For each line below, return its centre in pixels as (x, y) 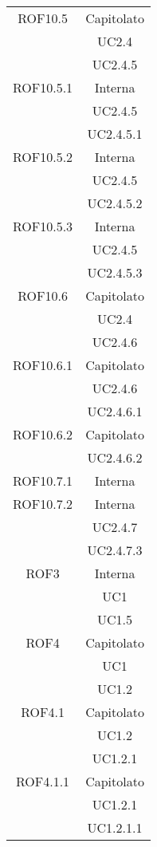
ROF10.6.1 (43, 365)
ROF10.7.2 (43, 504)
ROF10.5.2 (43, 157)
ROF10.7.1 (43, 481)
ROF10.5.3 (43, 226)
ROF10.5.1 (43, 87)
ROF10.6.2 (43, 434)
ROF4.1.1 (43, 781)
